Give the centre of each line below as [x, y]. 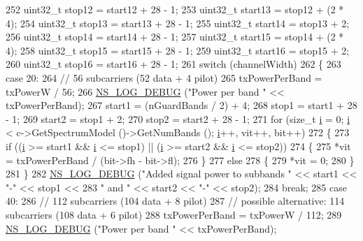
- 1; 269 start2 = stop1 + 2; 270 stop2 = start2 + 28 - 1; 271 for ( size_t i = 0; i [178, 118]
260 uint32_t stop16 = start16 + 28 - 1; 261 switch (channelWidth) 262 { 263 [173, 64]
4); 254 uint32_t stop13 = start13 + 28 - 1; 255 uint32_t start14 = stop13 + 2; [178, 23]
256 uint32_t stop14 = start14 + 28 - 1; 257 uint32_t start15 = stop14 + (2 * [175, 37]
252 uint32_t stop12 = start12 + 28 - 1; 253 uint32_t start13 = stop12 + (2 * [175, 9]
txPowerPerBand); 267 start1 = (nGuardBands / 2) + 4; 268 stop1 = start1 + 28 [181, 105]
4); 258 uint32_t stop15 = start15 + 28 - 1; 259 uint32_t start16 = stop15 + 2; [178, 50]
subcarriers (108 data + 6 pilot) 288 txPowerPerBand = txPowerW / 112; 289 [174, 214]
